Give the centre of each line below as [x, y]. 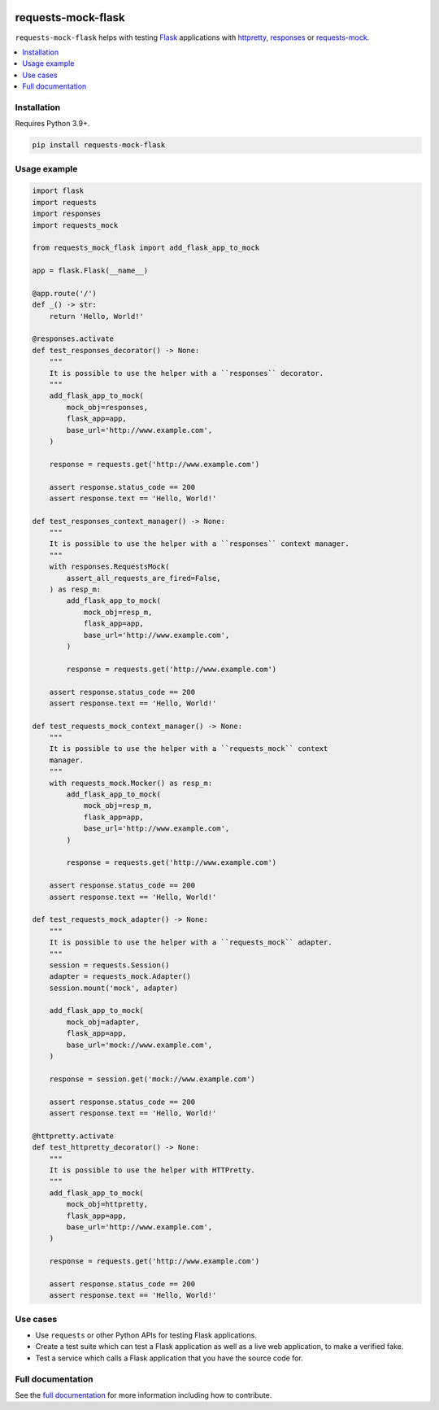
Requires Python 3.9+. [52, 124]
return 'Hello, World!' [96, 316]
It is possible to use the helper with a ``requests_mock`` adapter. [191, 943]
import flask [58, 191]
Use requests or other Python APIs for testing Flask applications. [146, 1335]
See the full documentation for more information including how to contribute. [143, 1395]
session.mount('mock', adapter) [114, 988]
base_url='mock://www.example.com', [139, 1045]
